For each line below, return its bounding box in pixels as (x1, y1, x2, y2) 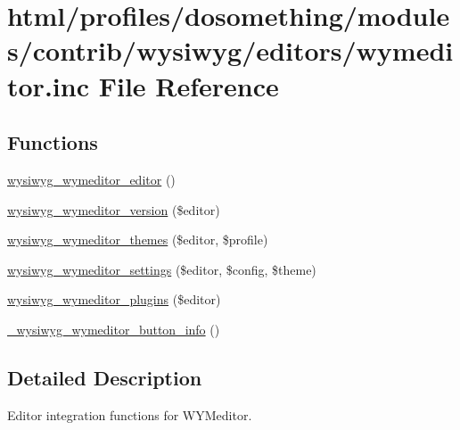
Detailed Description (7, 363, 202, 391)
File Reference (98, 67, 279, 103)
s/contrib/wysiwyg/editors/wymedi (7, 32, 454, 69)
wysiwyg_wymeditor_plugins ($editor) (7, 290, 221, 309)
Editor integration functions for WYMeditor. (7, 405, 252, 424)
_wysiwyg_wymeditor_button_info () (7, 319, 220, 338)
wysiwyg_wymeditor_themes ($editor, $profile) (7, 230, 268, 249)
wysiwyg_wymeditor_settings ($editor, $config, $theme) (7, 260, 316, 278)
